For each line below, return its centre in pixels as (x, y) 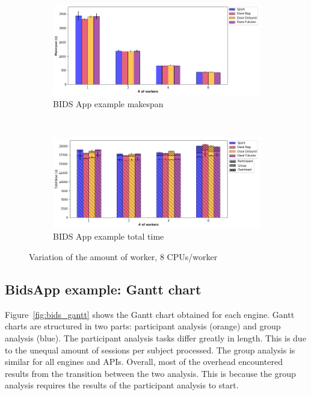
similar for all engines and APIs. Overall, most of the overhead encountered (144, 362)
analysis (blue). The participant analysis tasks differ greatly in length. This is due (155, 337)
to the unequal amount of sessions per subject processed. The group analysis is (150, 350)
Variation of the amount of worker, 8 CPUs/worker (123, 256)
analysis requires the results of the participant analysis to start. (122, 385)
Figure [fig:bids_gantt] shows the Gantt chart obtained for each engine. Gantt (150, 314)
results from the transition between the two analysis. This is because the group (150, 373)
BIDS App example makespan (108, 104)
